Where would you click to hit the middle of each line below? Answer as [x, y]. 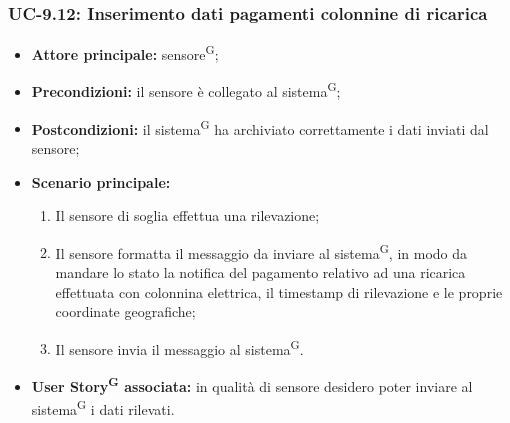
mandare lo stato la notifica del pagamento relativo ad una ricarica [260, 272]
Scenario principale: [101, 181]
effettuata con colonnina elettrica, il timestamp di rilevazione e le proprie [279, 291]
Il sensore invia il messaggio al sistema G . [179, 347]
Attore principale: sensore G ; [125, 52]
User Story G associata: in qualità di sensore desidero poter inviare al [252, 384]
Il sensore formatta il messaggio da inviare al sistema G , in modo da [261, 251]
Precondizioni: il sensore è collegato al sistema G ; [186, 90]
